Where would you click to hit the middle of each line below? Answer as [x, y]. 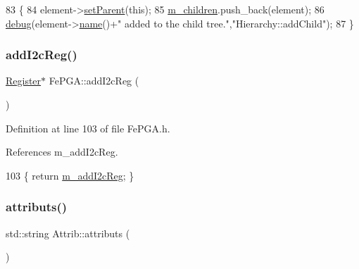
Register [24, 81]
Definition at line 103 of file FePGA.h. [88, 128]
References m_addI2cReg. [62, 152]
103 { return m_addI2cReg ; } [70, 175]
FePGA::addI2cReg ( [94, 81]
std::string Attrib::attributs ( [68, 233]
